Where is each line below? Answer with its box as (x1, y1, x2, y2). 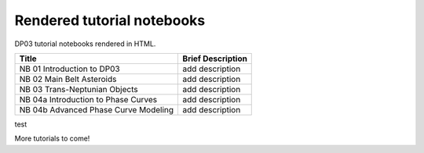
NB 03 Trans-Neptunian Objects (19, 84, 138, 94)
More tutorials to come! (14, 133, 90, 144)
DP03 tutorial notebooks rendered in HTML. (14, 39, 156, 48)
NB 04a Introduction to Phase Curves (19, 94, 158, 105)
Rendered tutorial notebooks (14, 12, 206, 29)
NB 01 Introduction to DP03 (19, 63, 121, 74)
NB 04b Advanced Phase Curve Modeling (19, 104, 174, 115)
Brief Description (182, 53, 247, 64)
